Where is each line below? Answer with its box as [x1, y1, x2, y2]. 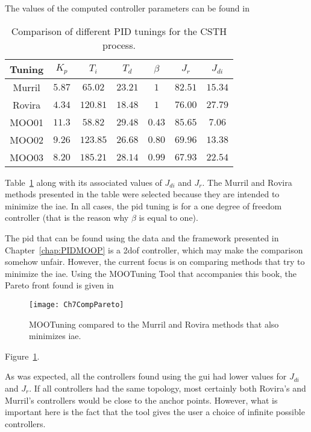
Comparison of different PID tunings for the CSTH [11, 24, 227, 38]
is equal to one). [139, 211, 198, 224]
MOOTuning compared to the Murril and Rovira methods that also [29, 317, 279, 330]
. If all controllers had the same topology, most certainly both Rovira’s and [29, 381, 306, 394]
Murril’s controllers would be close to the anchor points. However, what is [5, 393, 278, 406]
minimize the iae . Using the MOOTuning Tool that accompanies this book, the [5, 267, 297, 279]
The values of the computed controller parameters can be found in [5, 2, 250, 14]
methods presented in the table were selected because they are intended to [5, 188, 280, 200]
